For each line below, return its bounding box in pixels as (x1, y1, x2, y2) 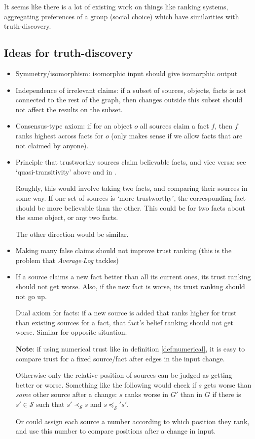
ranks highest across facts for (15, 130, 104, 140)
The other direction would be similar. (15, 228, 129, 239)
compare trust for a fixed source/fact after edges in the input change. (15, 353, 225, 363)
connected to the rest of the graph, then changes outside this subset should (15, 94, 243, 105)
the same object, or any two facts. (15, 212, 118, 222)
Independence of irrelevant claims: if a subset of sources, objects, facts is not (15, 85, 247, 95)
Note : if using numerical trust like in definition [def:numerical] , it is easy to (15, 344, 245, 354)
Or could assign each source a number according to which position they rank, (15, 416, 250, 426)
